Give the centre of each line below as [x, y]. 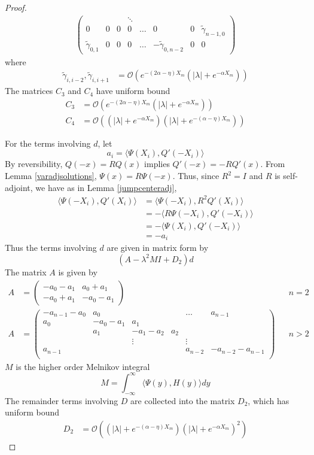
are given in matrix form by [158, 248]
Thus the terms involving [51, 248]
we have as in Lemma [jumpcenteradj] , [106, 187]
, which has [269, 400]
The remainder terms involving [62, 400]
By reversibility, [34, 164]
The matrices [29, 91]
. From [273, 164]
